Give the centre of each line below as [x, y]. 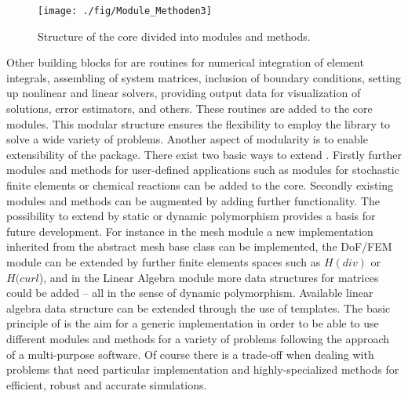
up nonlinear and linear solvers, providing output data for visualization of [184, 93]
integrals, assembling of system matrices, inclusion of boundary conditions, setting [204, 77]
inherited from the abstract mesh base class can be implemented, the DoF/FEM [199, 246]
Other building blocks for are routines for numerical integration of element [185, 62]
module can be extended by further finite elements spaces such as [164, 261]
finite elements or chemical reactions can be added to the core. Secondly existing [200, 185]
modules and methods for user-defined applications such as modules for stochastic [203, 170]
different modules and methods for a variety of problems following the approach [198, 338]
